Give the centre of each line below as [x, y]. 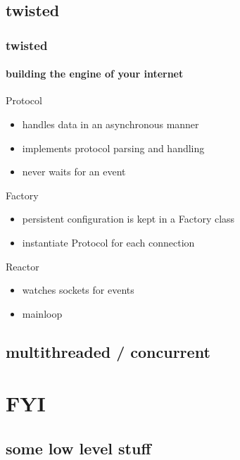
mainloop [42, 313]
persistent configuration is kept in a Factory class [128, 219]
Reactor [23, 266]
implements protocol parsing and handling [113, 148]
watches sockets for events [78, 290]
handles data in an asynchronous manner [110, 124]
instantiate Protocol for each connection [108, 242]
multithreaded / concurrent [108, 351]
